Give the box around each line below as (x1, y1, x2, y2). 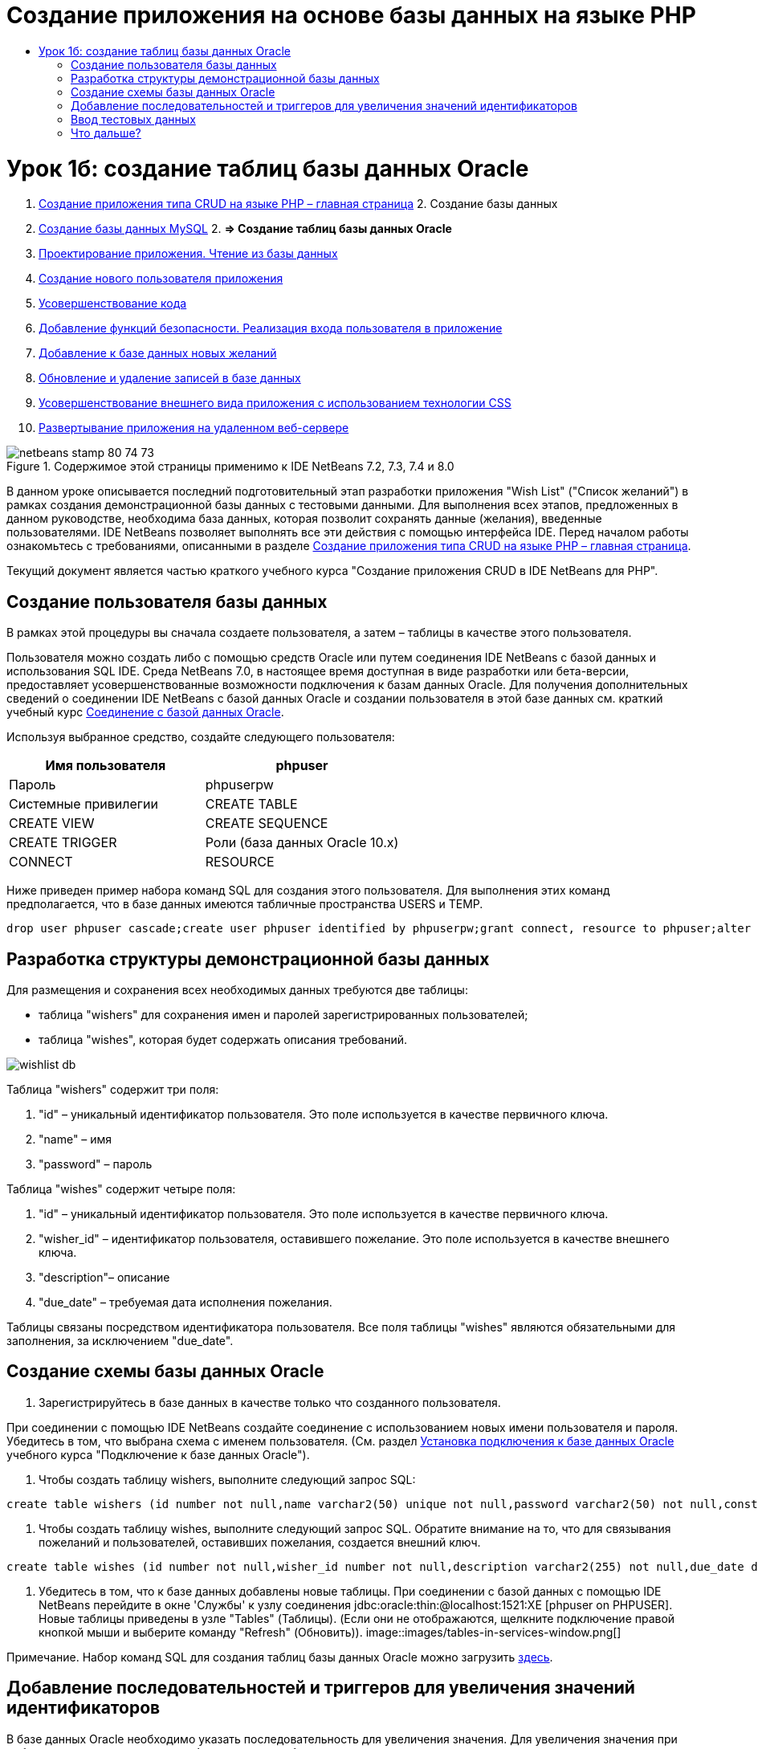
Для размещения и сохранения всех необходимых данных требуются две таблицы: (6, 982, 468, 997)
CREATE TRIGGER (9, 834, 117, 851)
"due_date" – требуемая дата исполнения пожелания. (39, 1294, 332, 1309)
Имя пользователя (45, 757, 166, 774)
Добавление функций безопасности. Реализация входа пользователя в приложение (39, 321, 503, 336)
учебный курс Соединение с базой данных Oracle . (6, 705, 284, 720)
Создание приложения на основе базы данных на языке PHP (6, 2, 696, 29)
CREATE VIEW (9, 815, 95, 832)
